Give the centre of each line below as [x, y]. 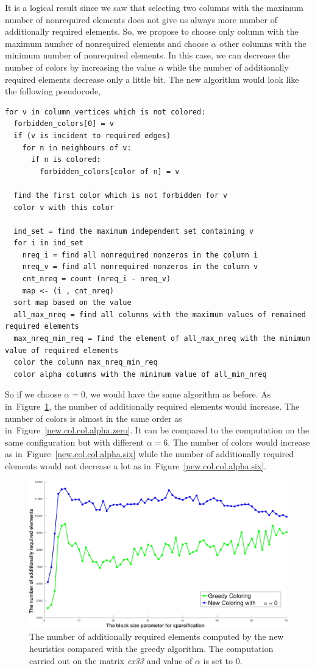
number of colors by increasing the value [80, 67]
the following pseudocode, [53, 91]
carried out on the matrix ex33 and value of [111, 660]
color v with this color [64, 207]
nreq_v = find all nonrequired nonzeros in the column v [140, 267]
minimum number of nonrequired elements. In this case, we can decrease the [147, 55]
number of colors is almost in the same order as [94, 418]
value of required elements [62, 350]
